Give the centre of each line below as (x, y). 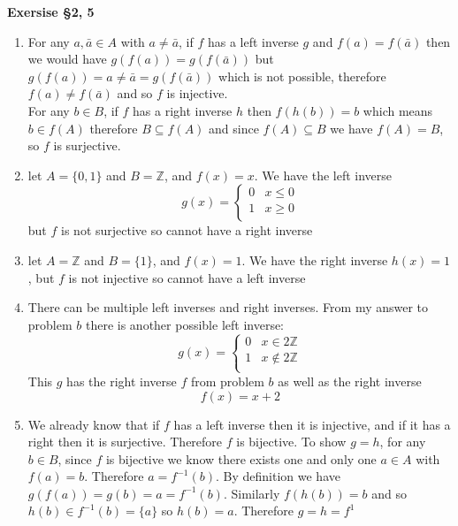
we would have (67, 59)
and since (234, 128)
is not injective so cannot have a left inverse (187, 277)
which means (398, 110)
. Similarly (252, 493)
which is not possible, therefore (302, 76)
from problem (227, 381)
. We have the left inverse (323, 175)
